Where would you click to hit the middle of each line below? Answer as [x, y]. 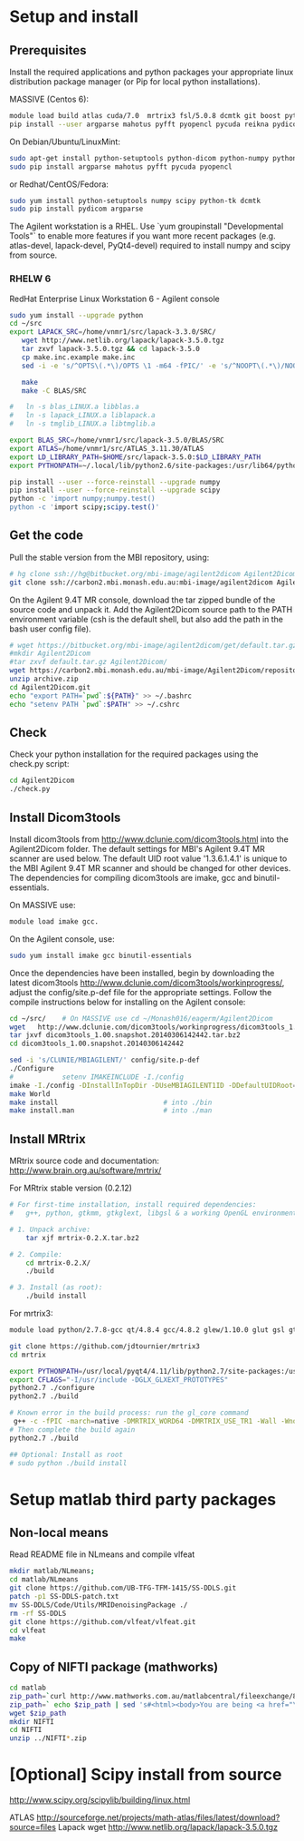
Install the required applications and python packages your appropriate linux [152, 72]
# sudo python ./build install [68, 1463]
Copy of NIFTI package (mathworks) [114, 1667]
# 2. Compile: [36, 1254]
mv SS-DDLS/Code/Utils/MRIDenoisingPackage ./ [99, 1605]
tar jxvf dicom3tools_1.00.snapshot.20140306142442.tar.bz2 [125, 1035]
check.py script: [39, 764]
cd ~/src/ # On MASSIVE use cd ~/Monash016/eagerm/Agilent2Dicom [141, 1018]
